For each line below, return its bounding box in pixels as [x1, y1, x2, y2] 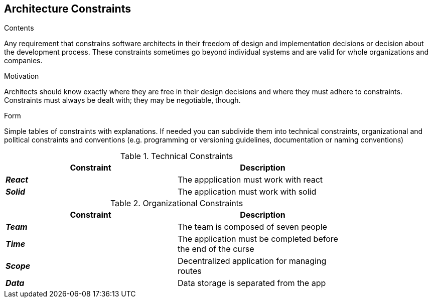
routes [178, 266, 202, 276]
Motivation [4, 72, 39, 81]
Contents [4, 24, 34, 33]
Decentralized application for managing [178, 256, 327, 266]
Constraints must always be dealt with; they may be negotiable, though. [4, 96, 241, 105]
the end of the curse [178, 244, 254, 254]
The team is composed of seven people [178, 222, 327, 232]
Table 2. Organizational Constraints [110, 198, 243, 209]
